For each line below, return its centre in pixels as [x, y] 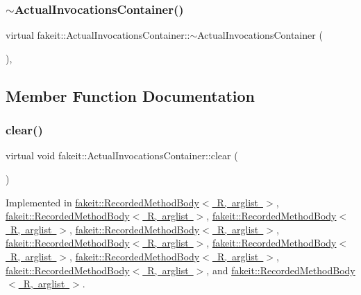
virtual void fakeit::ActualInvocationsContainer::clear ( [122, 155]
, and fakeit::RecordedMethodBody [281, 270]
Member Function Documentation [131, 95]
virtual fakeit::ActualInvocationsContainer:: [98, 35]
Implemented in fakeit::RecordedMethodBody [102, 202]
